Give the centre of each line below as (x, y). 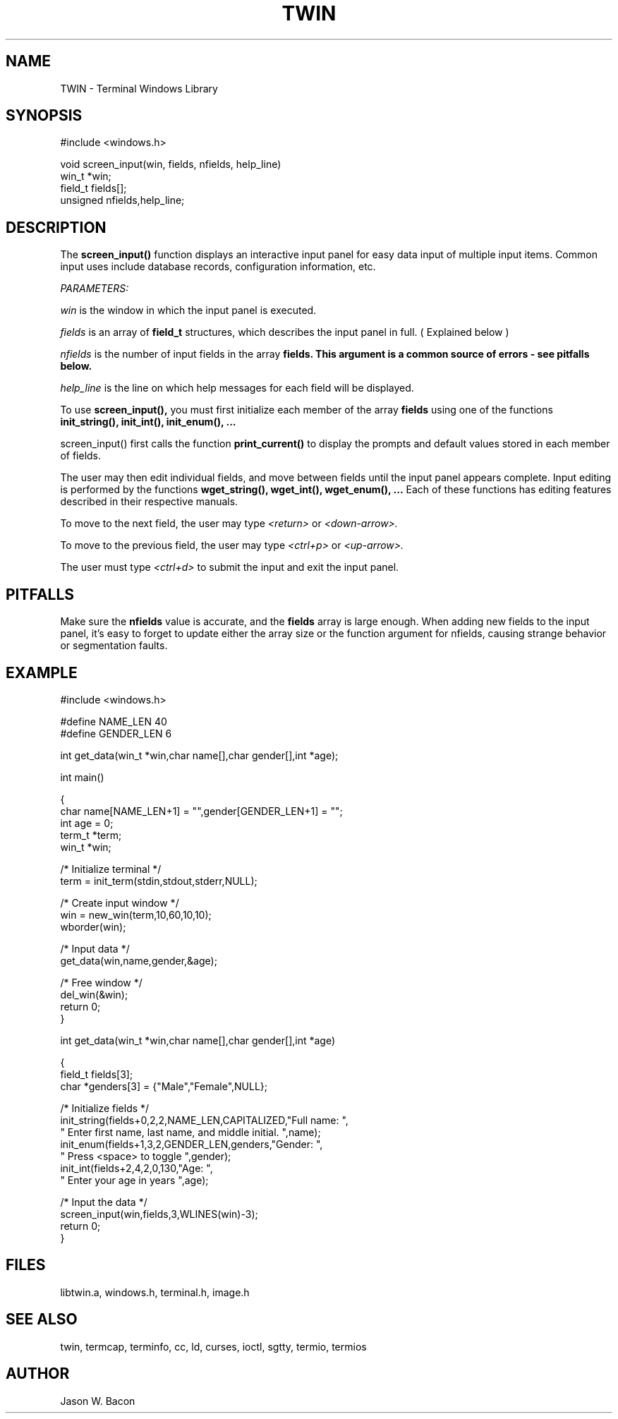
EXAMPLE (42, 672)
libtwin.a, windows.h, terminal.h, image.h (155, 1292)
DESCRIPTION (56, 227)
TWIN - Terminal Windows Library (139, 88)
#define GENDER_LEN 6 (116, 733)
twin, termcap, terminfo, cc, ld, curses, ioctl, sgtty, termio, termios (213, 1346)
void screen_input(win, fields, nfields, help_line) (171, 164)
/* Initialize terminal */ (111, 869)
